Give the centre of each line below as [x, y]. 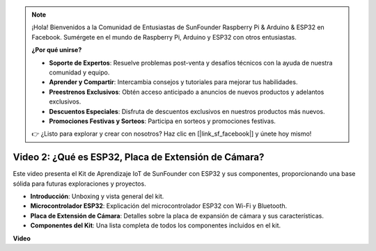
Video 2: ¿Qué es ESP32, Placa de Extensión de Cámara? [139, 157]
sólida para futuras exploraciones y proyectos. [79, 184]
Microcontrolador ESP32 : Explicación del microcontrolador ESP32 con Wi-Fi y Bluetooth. [159, 206]
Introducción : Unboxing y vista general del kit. [97, 196]
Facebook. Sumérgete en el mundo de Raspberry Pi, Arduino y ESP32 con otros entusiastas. [164, 37]
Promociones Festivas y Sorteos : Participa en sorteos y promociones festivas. [163, 121]
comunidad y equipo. [79, 72]
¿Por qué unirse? [57, 50]
